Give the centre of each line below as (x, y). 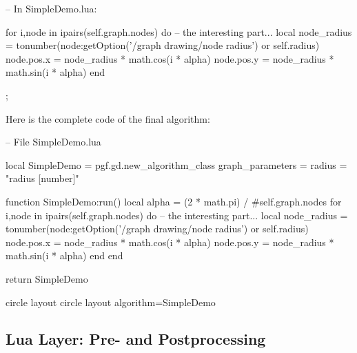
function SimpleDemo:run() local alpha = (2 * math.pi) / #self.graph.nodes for (174, 201)
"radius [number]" (42, 178)
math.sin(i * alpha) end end (64, 255)
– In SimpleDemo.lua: (51, 8)
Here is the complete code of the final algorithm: (108, 118)
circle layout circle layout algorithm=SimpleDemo (111, 302)
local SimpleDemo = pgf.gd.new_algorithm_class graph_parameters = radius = (176, 164)
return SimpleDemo (47, 278)
